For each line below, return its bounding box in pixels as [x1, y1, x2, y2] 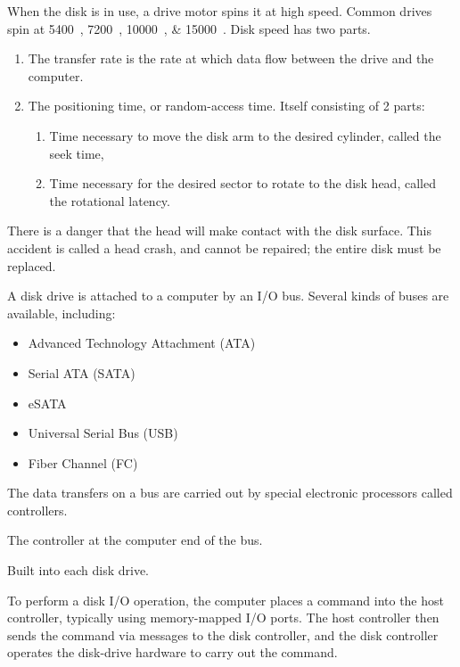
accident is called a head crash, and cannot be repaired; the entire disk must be [7, 238, 441, 257]
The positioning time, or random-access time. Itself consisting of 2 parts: [28, 96, 425, 115]
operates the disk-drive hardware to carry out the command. [7, 643, 338, 662]
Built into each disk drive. [7, 561, 149, 580]
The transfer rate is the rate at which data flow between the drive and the [28, 49, 434, 68]
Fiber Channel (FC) [28, 453, 138, 472]
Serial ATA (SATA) [28, 363, 136, 382]
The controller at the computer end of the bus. [7, 531, 263, 549]
